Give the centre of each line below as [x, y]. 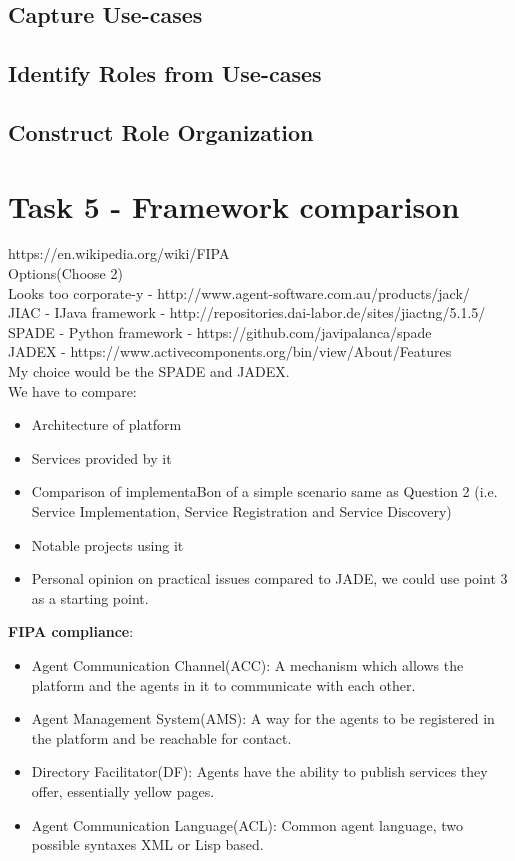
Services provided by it [101, 457]
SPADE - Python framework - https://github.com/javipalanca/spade [220, 331]
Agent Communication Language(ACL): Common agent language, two [247, 824]
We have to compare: [72, 390]
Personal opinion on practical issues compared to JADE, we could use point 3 [269, 578]
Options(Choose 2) [65, 273]
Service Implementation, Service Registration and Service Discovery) [241, 511]
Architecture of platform [106, 424]
